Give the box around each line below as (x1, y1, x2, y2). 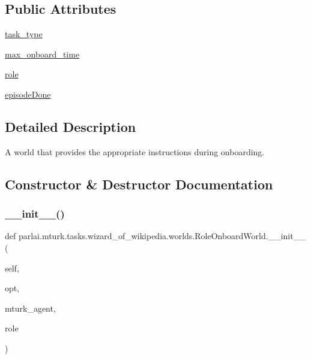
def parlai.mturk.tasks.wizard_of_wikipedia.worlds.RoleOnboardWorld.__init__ (5, 230, 306, 242)
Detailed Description (5, 117, 136, 135)
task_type (5, 28, 43, 40)
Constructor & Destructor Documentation (5, 174, 273, 193)
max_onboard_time (5, 47, 80, 60)
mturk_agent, (5, 301, 56, 314)
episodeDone (5, 88, 51, 100)
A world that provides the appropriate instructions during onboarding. (5, 145, 265, 158)
